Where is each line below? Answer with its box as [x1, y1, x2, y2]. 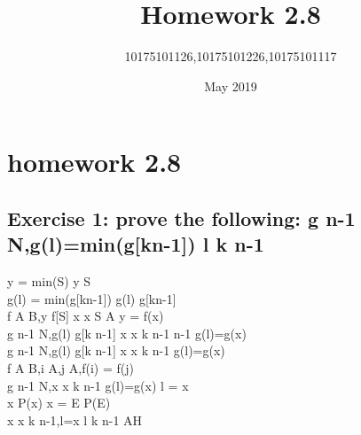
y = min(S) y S [7, 272, 91, 291]
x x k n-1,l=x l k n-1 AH [7, 410, 143, 429]
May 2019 [204, 76, 257, 95]
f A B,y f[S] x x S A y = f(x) [7, 307, 164, 325]
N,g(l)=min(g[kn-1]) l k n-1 [7, 230, 264, 258]
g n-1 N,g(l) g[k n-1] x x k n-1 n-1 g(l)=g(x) [7, 323, 247, 342]
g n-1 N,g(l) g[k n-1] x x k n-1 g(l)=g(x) [7, 341, 225, 360]
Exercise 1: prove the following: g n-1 [7, 204, 356, 231]
